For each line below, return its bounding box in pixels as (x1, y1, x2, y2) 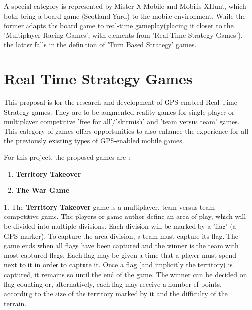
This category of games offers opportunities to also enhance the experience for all (4, 125, 249, 136)
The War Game (15, 185, 70, 195)
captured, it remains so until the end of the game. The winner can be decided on (4, 269, 247, 279)
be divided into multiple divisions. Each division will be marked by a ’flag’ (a (4, 221, 236, 231)
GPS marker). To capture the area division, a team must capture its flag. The (4, 230, 239, 241)
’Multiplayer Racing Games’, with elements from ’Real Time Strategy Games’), (4, 30, 243, 40)
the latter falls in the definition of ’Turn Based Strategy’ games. (4, 39, 196, 50)
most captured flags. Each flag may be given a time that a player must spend (4, 249, 237, 260)
